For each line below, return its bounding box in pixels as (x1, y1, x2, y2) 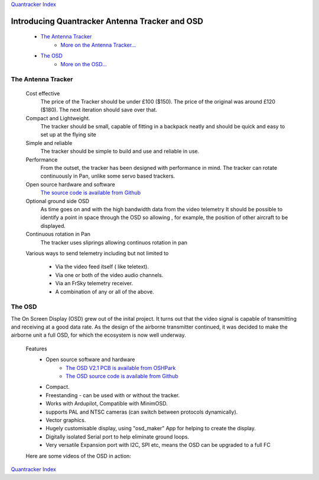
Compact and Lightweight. (25, 114, 90, 121)
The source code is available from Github (40, 189, 141, 196)
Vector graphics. (45, 416, 86, 423)
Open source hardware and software (25, 181, 115, 188)
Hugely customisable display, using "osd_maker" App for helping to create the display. (45, 425, 256, 432)
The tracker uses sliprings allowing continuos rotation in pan (40, 239, 188, 246)
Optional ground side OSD (25, 197, 90, 204)
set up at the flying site (40, 131, 97, 138)
